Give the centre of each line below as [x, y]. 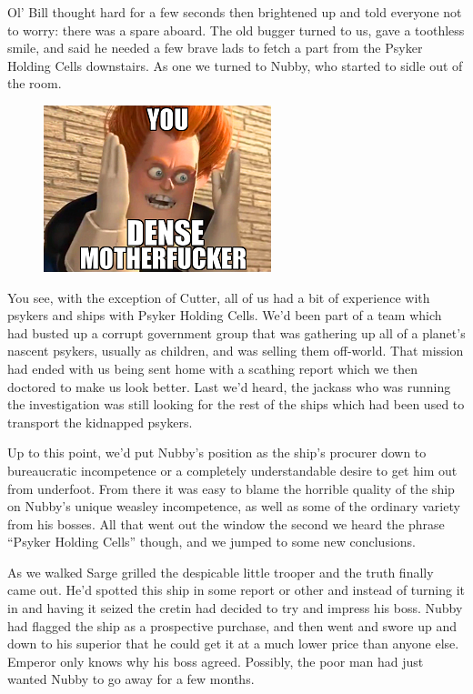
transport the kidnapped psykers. [100, 422]
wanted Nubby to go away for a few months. [131, 679]
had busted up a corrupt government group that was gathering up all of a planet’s [236, 332]
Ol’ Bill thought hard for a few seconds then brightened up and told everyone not [235, 12]
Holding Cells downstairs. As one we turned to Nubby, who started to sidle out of [235, 65]
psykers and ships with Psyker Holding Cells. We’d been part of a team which [225, 315]
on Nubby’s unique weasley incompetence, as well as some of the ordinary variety [234, 506]
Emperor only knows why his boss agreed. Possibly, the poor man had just [216, 661]
